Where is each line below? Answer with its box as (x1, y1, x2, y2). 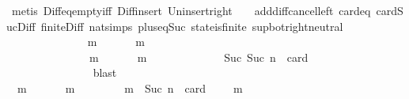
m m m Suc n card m (17, 79, 243, 96)
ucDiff (6, 17, 36, 34)
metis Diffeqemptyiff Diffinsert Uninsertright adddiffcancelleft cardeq (11, 2, 371, 18)
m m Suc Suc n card (89, 48, 309, 65)
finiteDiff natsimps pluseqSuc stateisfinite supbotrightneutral (40, 17, 343, 34)
